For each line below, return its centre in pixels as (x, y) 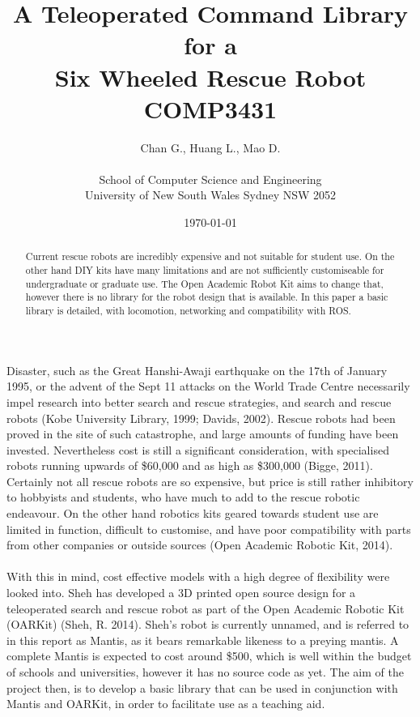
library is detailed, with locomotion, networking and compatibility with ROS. (188, 311)
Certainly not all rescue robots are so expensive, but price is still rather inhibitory (210, 481)
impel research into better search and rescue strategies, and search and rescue (199, 401)
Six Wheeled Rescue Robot (210, 77)
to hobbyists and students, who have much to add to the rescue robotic (183, 497)
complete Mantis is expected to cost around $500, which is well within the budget (209, 656)
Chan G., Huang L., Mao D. (210, 147)
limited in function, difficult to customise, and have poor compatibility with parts (209, 529)
